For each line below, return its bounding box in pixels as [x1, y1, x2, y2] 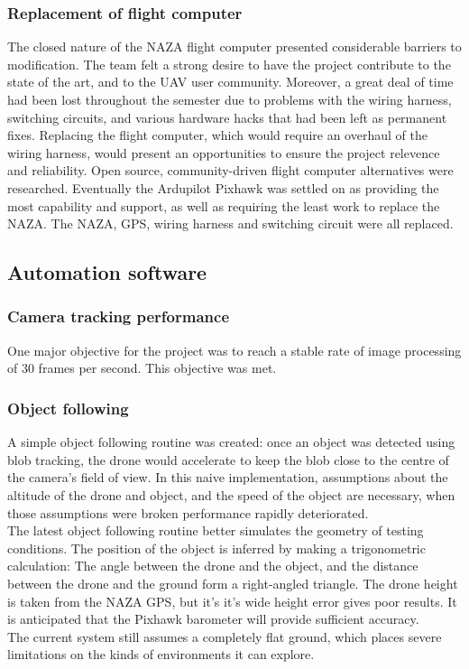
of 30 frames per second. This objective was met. [7, 358, 277, 377]
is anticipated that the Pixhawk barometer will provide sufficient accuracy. [7, 609, 419, 628]
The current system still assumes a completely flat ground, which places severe [7, 627, 442, 646]
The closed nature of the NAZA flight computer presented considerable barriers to [7, 37, 462, 56]
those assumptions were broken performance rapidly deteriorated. [7, 503, 369, 522]
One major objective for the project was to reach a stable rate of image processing [7, 340, 462, 359]
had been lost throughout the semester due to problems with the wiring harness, [7, 90, 452, 108]
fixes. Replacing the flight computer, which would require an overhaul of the [7, 125, 428, 144]
